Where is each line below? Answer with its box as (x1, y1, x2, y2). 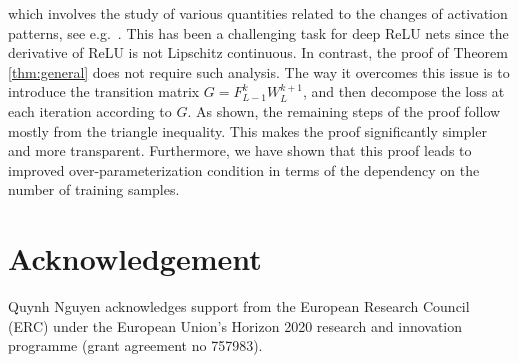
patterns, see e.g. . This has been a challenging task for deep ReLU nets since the (8, 22, 509, 43)
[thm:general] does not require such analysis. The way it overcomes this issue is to (8, 61, 510, 82)
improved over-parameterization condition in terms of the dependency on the (8, 159, 480, 180)
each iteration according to (8, 100, 172, 121)
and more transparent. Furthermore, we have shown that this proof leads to (8, 140, 472, 161)
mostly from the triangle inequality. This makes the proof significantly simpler (8, 120, 487, 141)
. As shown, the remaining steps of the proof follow (187, 100, 501, 121)
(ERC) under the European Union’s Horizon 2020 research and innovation (8, 315, 463, 336)
